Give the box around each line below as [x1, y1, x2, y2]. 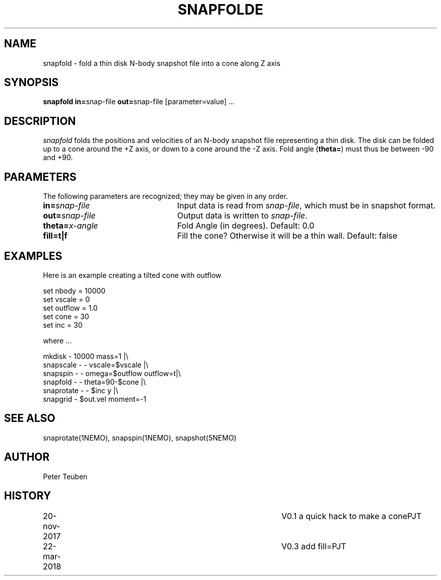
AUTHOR [4, 451, 50, 464]
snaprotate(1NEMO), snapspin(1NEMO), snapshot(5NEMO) [43, 433, 237, 442]
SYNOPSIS [4, 76, 59, 89]
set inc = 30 [43, 320, 83, 329]
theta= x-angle [43, 221, 98, 231]
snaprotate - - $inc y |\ [43, 386, 118, 395]
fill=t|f [43, 231, 67, 241]
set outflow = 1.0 [43, 303, 98, 312]
